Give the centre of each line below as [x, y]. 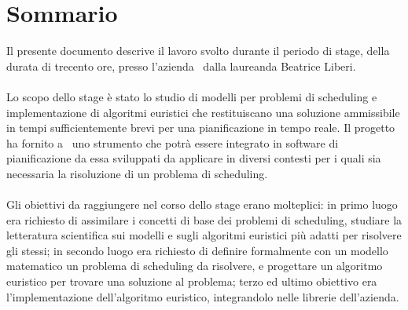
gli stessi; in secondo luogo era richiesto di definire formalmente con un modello [197, 250]
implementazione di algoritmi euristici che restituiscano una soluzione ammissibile [203, 112]
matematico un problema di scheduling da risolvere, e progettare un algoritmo [195, 266]
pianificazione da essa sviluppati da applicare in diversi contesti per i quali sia [194, 158]
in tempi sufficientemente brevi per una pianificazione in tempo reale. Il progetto [201, 128]
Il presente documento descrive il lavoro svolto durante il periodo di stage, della [198, 51]
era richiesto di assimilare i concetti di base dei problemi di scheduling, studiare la [204, 219]
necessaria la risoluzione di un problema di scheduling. [137, 173]
